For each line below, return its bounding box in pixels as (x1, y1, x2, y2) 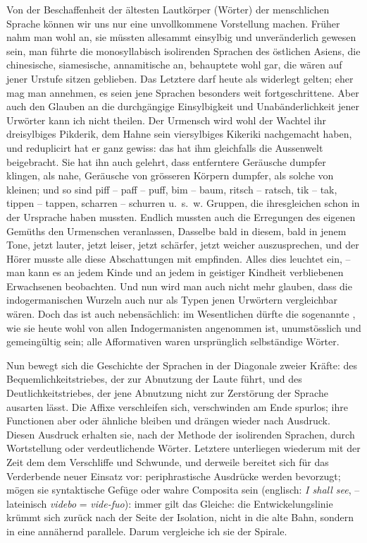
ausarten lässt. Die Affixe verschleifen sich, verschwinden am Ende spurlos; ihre (6, 399, 348, 414)
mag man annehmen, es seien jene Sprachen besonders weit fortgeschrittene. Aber (6, 85, 359, 100)
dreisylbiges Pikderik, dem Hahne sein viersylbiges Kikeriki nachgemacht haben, (6, 126, 352, 141)
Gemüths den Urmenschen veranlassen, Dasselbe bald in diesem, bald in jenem (6, 223, 347, 238)
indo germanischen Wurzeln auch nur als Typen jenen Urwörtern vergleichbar (6, 292, 337, 307)
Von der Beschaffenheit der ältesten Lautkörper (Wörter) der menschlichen (6, 2, 330, 16)
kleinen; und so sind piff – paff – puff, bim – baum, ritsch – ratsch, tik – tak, (6, 181, 337, 196)
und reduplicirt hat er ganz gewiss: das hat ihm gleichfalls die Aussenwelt (6, 140, 323, 155)
